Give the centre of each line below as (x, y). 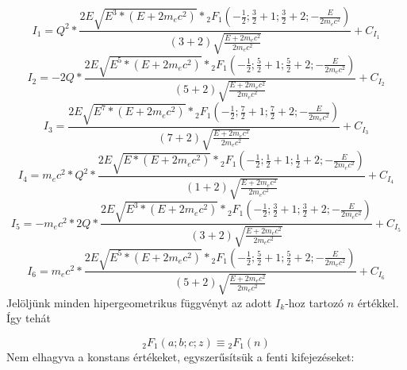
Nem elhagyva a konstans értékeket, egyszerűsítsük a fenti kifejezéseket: (180, 356)
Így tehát (29, 318)
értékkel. (378, 302)
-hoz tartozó (315, 302)
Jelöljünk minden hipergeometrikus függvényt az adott (139, 302)
